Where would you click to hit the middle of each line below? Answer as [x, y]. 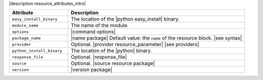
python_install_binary [37, 51]
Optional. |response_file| [99, 57]
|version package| [92, 70]
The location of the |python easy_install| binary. [125, 19]
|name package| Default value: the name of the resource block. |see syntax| [156, 38]
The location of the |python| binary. [111, 51]
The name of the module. [100, 26]
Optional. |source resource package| [113, 64]
